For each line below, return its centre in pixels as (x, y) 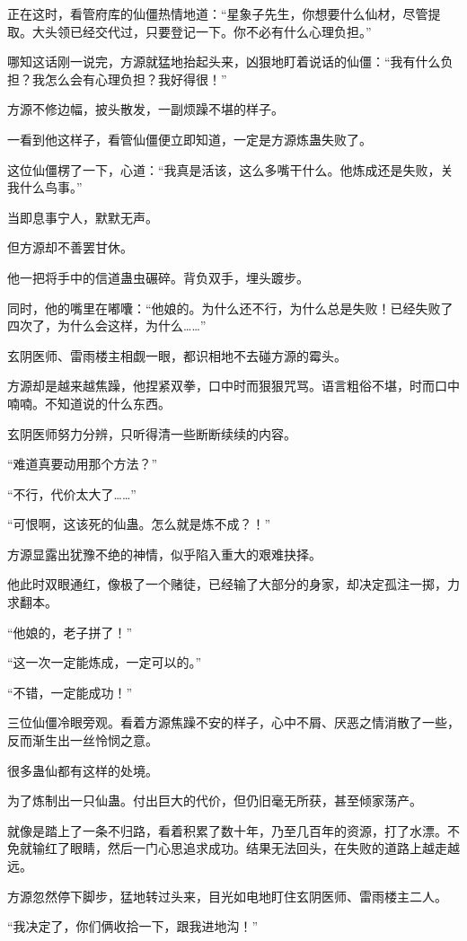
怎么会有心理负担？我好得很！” (136, 79)
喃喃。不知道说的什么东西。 (89, 403)
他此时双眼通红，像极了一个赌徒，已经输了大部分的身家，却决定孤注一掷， (227, 584)
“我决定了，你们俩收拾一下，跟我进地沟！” (133, 926)
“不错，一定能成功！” (70, 692)
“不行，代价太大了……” (72, 493)
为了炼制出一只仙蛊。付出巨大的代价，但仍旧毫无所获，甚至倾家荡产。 (215, 800)
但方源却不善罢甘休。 (70, 247)
